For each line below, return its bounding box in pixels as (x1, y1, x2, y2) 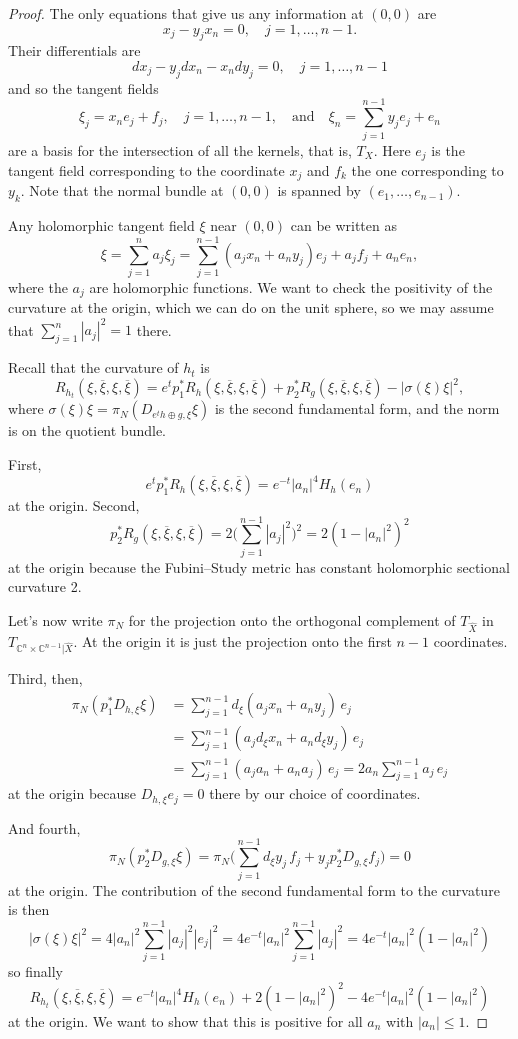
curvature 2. (8, 576, 82, 597)
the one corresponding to (351, 159, 504, 180)
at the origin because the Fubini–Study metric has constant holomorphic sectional (8, 556, 510, 577)
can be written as (290, 215, 397, 236)
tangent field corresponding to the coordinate (8, 159, 285, 180)
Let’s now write (8, 609, 103, 630)
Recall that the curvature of (8, 357, 179, 378)
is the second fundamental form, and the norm (214, 398, 500, 419)
